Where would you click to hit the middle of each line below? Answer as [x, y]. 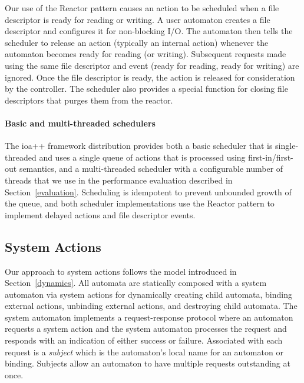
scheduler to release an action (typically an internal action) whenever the [137, 42]
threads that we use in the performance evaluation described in [119, 180]
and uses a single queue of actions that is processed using [142, 157]
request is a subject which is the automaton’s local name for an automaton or [144, 352]
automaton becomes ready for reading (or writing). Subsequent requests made [146, 54]
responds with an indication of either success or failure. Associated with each [144, 340]
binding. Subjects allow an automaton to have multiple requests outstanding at [148, 363]
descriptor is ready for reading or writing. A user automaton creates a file [138, 19]
